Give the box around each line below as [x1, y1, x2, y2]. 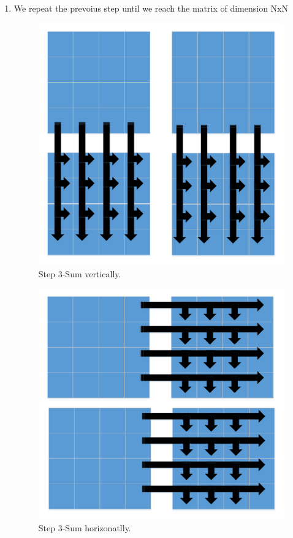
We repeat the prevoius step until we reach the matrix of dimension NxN [13, 2, 288, 14]
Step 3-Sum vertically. [38, 267, 121, 280]
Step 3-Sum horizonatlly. [38, 521, 131, 534]
